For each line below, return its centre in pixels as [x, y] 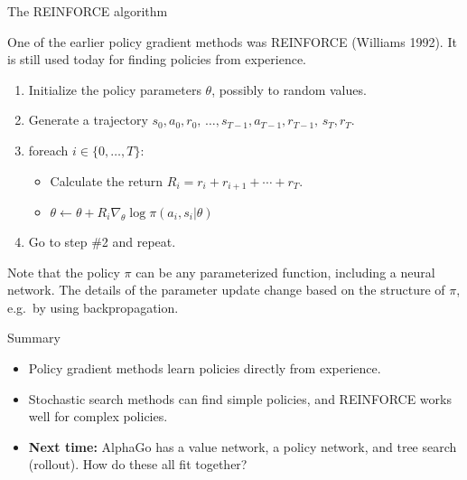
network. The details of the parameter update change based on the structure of [226, 290]
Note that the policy [64, 272]
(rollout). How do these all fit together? [138, 464]
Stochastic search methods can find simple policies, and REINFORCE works [240, 398]
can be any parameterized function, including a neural [285, 272]
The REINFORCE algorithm [88, 11]
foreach [48, 150]
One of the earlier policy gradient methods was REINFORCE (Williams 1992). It [232, 41]
